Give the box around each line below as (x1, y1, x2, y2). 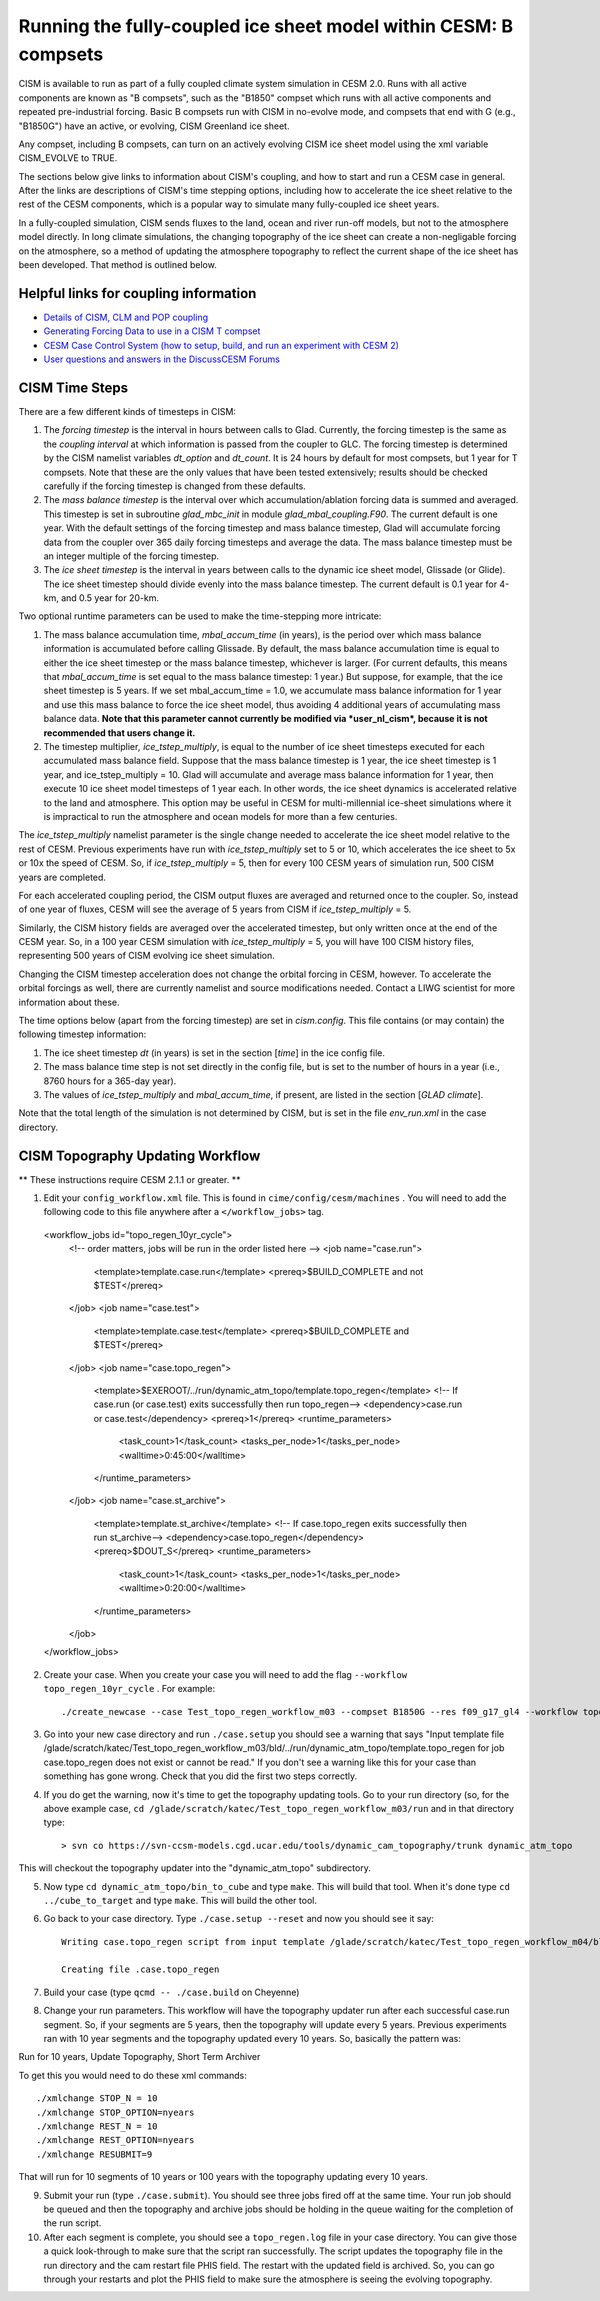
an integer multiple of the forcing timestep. (43, 550, 220, 562)
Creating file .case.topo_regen (61, 1964, 220, 1975)
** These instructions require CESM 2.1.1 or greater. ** (18, 1173, 241, 1185)
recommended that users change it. (43, 726, 196, 739)
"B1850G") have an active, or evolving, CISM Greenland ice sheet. (18, 120, 290, 132)
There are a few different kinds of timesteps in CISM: (18, 406, 237, 418)
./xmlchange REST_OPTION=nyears (36, 2135, 195, 2146)
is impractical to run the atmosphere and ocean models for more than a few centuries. (43, 810, 398, 822)
